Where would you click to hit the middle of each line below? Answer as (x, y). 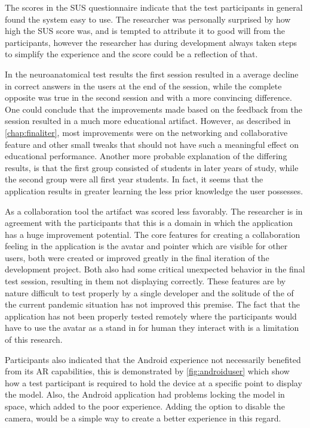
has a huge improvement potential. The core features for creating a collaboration (153, 234)
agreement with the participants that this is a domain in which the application (149, 223)
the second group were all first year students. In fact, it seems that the (134, 179)
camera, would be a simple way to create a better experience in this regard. (143, 418)
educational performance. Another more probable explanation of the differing (146, 156)
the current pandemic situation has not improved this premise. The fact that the (152, 304)
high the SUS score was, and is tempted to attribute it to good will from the (145, 31)
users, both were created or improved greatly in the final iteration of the (137, 257)
